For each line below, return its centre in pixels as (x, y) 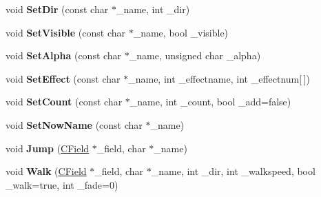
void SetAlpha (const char (64, 55)
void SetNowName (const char (74, 124)
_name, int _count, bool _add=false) (210, 102)
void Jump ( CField (48, 148)
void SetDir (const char (57, 9)
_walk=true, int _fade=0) (62, 184)
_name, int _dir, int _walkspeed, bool (233, 171)
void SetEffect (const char (63, 78)
